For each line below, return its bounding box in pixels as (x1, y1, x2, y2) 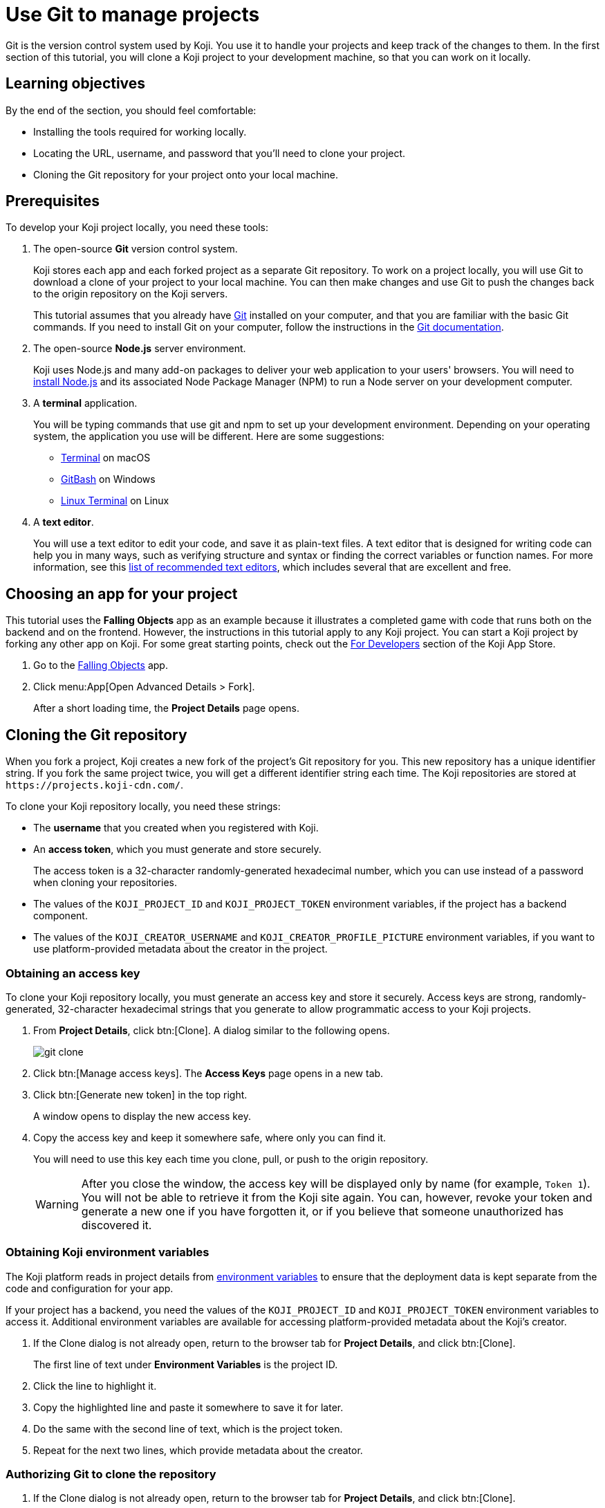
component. (33, 910, 88, 922)
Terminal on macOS (61, 452, 151, 464)
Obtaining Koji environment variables (6, 1245, 210, 1260)
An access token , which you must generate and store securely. (33, 843, 322, 856)
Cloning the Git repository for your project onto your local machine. (33, 168, 339, 181)
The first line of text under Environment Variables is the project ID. (33, 1358, 338, 1370)
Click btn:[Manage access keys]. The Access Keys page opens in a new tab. (33, 1067, 384, 1079)
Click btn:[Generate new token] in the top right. (33, 1088, 248, 1101)
